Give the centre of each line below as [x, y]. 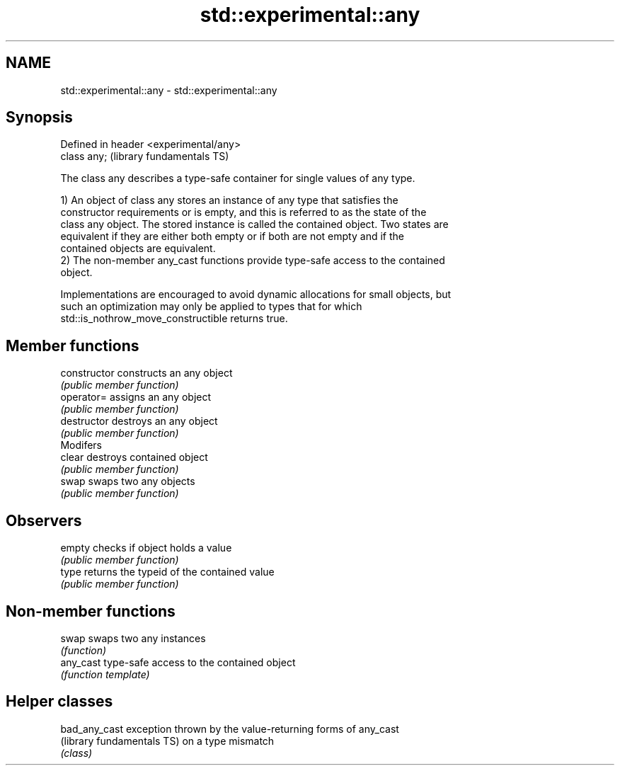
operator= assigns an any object [136, 397]
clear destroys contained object [134, 457]
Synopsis [39, 118]
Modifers [81, 445]
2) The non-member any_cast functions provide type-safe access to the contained [253, 261]
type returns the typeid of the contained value [167, 572]
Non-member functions [91, 611]
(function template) [105, 674]
